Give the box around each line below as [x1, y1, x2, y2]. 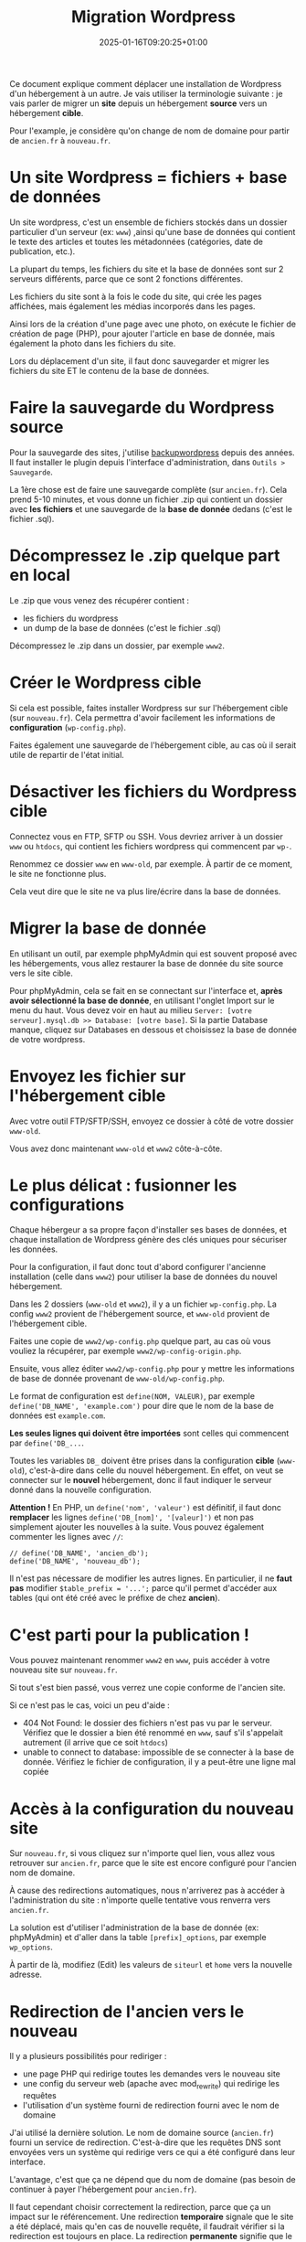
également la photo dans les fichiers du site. [9, 337, 176, 348]
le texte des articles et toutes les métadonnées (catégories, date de [9, 236, 263, 247]
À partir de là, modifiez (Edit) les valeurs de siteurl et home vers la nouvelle [9, 1959, 292, 1970]
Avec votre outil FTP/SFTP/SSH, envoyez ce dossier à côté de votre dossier [9, 1116, 294, 1126]
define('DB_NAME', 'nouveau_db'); [9, 1557, 142, 1566]
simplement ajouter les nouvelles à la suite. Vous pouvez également [9, 1521, 265, 1532]
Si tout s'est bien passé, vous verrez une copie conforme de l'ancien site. [9, 1682, 286, 1693]
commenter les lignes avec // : [9, 1532, 123, 1543]
